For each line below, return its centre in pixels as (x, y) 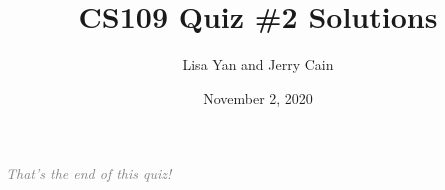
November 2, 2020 (258, 97)
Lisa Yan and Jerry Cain (258, 64)
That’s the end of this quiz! (89, 173)
